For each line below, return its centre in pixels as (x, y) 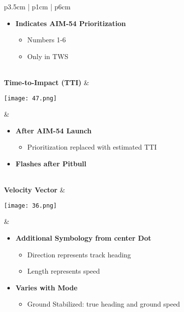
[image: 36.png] (31, 205)
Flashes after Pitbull (51, 163)
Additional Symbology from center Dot (83, 238)
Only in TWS (48, 56)
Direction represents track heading (79, 254)
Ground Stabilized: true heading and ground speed (104, 304)
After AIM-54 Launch (53, 130)
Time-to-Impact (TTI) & (47, 82)
